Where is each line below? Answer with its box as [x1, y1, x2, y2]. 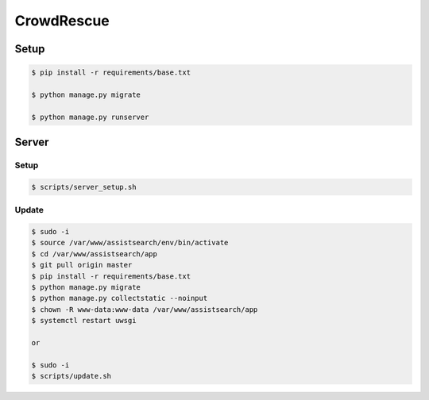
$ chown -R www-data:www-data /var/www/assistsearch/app [31, 305, 258, 313]
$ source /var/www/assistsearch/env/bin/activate [31, 238, 229, 248]
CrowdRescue [14, 12, 110, 29]
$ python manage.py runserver [31, 112, 149, 121]
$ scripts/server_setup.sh [31, 183, 137, 191]
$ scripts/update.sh [31, 371, 111, 381]
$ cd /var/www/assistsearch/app [31, 249, 158, 258]
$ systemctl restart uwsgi [31, 316, 137, 325]
